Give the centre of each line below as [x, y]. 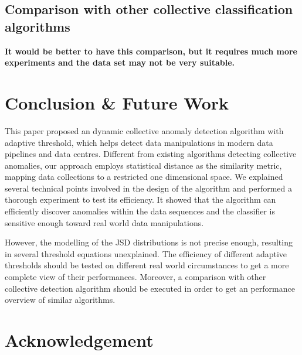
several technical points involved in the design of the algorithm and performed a [149, 188]
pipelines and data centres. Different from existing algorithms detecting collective [151, 154]
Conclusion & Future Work [117, 102]
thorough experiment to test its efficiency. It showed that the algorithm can [140, 199]
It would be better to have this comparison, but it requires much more [151, 51]
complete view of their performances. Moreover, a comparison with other [135, 277]
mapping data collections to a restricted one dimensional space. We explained [144, 177]
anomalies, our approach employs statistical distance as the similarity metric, [143, 165]
